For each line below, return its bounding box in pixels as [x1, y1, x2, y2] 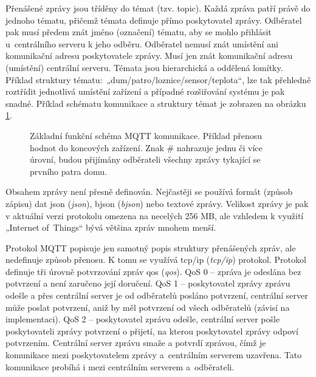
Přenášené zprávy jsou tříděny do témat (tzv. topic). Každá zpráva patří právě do [5, 2, 311, 14]
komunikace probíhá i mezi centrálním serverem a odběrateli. [5, 360, 235, 373]
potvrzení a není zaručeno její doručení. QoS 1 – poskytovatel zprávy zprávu [5, 277, 290, 290]
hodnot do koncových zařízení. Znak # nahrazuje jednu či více [30, 141, 263, 154]
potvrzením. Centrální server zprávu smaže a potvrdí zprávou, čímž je [5, 336, 266, 349]
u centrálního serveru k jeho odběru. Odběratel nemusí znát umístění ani [5, 37, 278, 50]
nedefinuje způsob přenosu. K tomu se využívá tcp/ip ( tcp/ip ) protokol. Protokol [5, 253, 306, 266]
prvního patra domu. [30, 165, 107, 177]
